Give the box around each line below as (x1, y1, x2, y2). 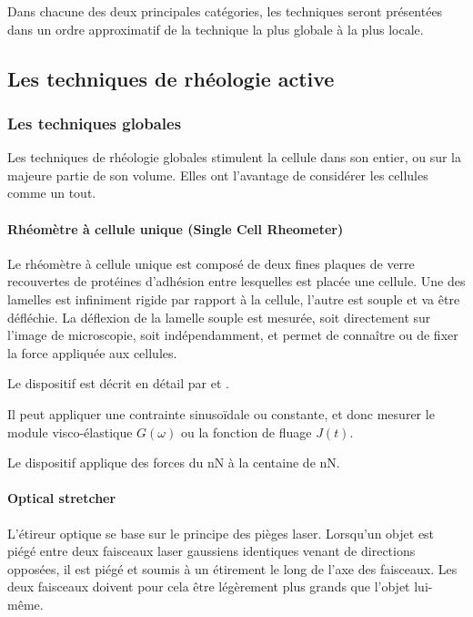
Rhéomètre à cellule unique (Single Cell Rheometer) (7, 219, 344, 238)
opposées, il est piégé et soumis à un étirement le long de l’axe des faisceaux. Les (7, 559, 458, 578)
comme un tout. (7, 183, 96, 202)
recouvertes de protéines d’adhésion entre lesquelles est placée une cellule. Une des (7, 272, 466, 291)
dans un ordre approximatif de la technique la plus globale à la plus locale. (7, 19, 424, 38)
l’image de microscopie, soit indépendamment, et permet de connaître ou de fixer (7, 325, 458, 344)
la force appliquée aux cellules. (7, 343, 177, 362)
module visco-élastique (7, 422, 133, 441)
